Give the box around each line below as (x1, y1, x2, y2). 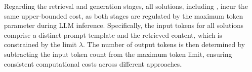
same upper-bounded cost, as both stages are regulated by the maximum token (4, 10, 243, 21)
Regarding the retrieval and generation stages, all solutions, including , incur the (4, 1, 248, 11)
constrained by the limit (4, 39, 77, 49)
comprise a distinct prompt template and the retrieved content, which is (4, 29, 222, 40)
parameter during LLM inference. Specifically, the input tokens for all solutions (4, 20, 244, 30)
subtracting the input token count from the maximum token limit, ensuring (4, 48, 232, 59)
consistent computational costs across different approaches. (4, 58, 182, 69)
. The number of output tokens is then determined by (83, 39, 245, 49)
